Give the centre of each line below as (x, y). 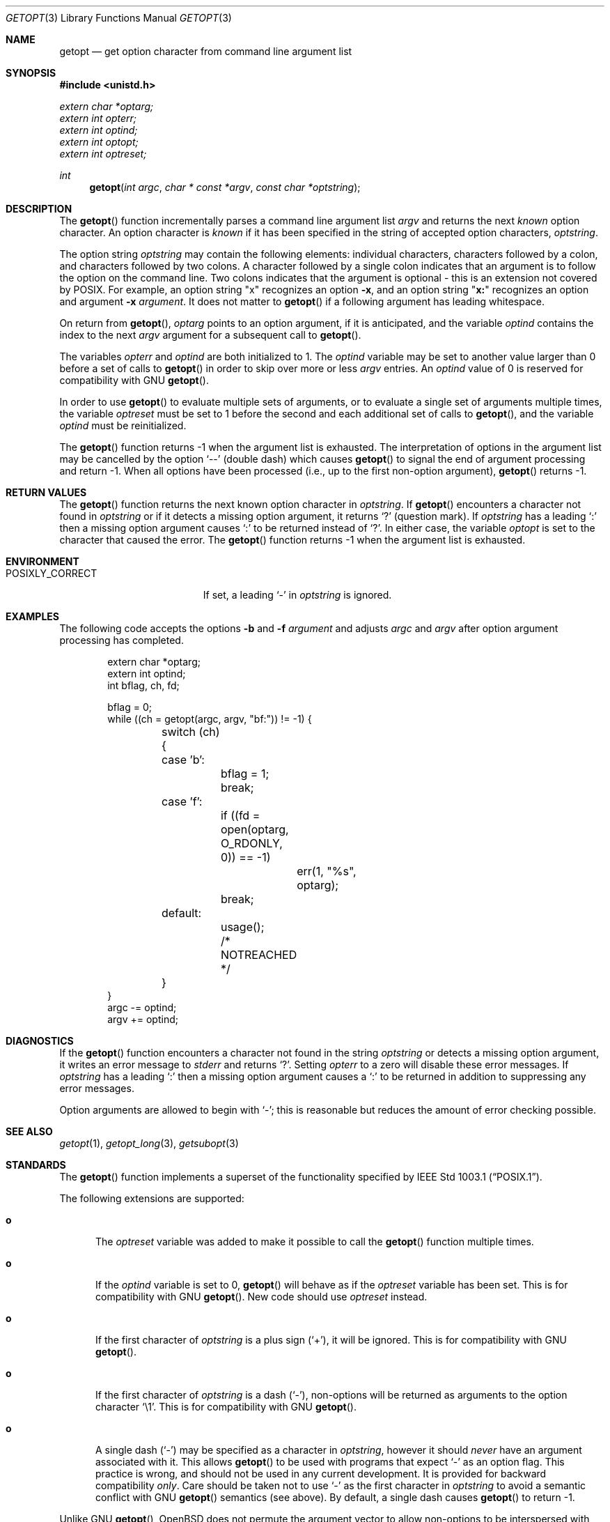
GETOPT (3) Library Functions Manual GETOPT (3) (119, 18)
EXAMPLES (32, 616)
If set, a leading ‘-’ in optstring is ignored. (297, 595)
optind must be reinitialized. (123, 425)
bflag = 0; (130, 707)
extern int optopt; (99, 142)
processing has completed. (122, 640)
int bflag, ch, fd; (143, 685)
